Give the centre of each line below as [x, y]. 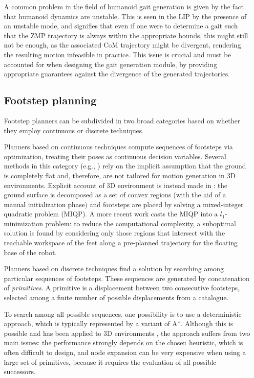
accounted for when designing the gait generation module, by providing [111, 64]
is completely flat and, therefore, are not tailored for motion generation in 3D [120, 175]
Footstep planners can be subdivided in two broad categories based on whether [122, 120]
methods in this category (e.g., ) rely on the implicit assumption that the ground [125, 166]
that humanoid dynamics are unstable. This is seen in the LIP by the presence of [125, 16]
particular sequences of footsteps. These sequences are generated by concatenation [127, 278]
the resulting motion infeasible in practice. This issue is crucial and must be [117, 54]
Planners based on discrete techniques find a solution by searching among [114, 269]
